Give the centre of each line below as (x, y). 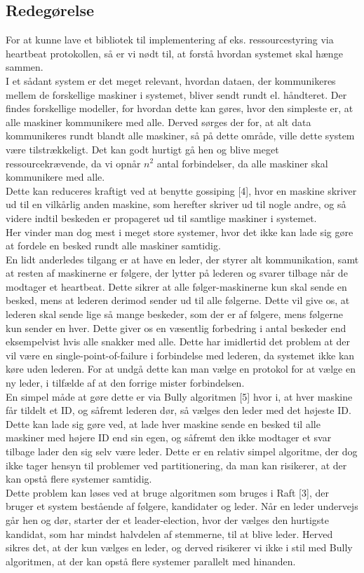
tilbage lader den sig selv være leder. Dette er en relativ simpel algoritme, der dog (182, 451)
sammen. (25, 67)
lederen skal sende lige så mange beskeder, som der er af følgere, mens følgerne (174, 314)
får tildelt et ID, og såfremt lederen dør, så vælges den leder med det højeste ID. (178, 410)
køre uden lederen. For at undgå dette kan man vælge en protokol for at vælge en (181, 369)
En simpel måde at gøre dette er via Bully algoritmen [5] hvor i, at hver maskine (179, 396)
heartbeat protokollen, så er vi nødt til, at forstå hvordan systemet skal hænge (174, 53)
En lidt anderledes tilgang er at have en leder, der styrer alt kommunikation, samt (182, 259)
